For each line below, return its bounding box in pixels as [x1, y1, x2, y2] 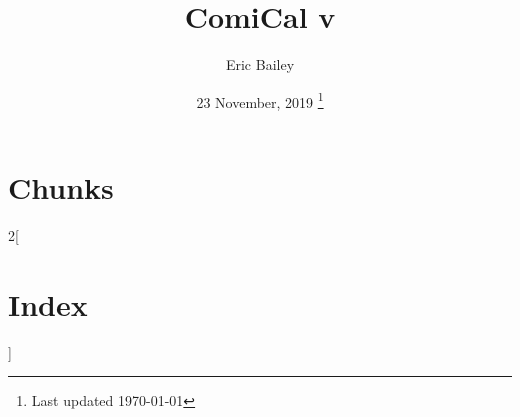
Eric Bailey [225, 54, 295, 75]
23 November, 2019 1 [196, 88, 324, 112]
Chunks [8, 166, 114, 207]
